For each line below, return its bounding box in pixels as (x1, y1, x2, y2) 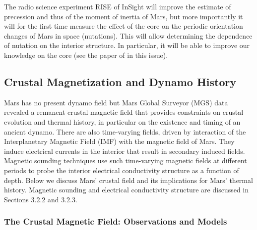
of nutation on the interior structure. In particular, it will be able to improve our (4, 40, 250, 50)
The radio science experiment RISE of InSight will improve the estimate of (4, 1, 231, 11)
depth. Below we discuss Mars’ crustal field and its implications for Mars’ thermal (4, 175, 253, 185)
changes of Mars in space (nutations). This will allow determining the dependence (4, 30, 253, 41)
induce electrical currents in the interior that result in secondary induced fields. (4, 145, 245, 156)
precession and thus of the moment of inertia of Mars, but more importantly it (4, 11, 243, 21)
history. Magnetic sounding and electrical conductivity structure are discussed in (4, 184, 249, 195)
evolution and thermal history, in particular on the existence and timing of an (4, 116, 241, 127)
